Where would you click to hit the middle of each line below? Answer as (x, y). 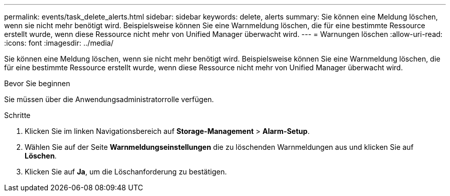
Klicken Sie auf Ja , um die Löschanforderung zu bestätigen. (126, 172)
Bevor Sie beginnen (37, 83)
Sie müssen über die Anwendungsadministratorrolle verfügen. (109, 99)
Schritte (17, 115)
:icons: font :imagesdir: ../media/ (59, 43)
